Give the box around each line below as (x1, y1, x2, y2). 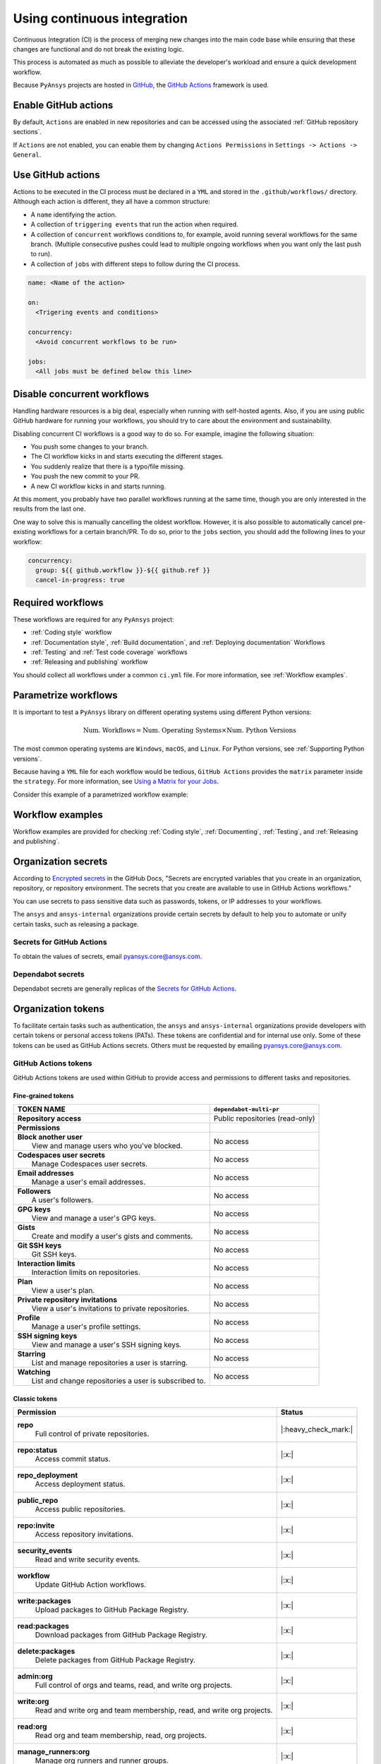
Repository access (17, 1113, 82, 1123)
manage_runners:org (17, 1747, 90, 1757)
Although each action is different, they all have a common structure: (13, 198, 211, 206)
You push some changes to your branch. (30, 442, 149, 451)
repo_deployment (17, 1470, 78, 1480)
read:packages (17, 1621, 70, 1631)
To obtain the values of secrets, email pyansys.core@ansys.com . (13, 952, 202, 960)
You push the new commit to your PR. (30, 472, 140, 481)
